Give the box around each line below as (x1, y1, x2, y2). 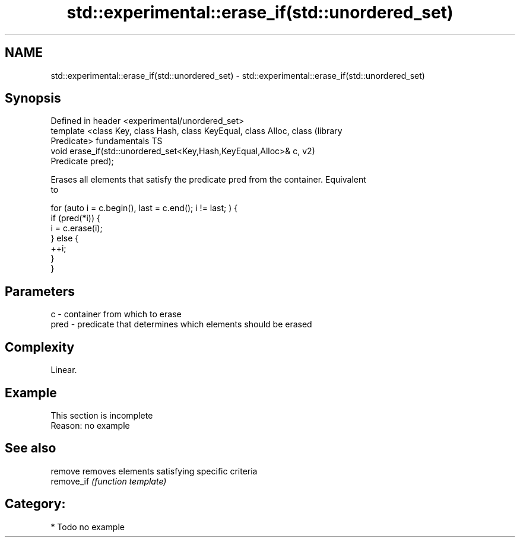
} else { (50, 233, 79, 244)
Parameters (5, 283, 75, 299)
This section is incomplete (50, 410, 153, 420)
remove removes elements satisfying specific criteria (50, 466, 258, 476)
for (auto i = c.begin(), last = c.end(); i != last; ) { (50, 203, 238, 213)
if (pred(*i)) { (50, 213, 100, 224)
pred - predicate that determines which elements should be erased (50, 319, 312, 330)
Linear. (50, 365, 77, 375)
